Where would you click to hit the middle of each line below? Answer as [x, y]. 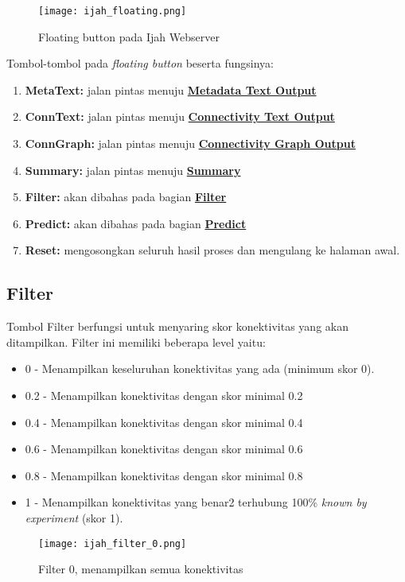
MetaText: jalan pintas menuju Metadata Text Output [171, 89]
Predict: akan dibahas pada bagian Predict [136, 223]
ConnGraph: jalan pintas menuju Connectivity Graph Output [190, 144]
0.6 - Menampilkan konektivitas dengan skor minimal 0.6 [164, 449]
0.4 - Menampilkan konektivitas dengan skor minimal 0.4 [164, 422]
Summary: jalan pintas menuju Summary [133, 170]
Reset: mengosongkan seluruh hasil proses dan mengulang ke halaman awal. [212, 250]
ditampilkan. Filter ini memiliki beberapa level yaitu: [136, 341]
